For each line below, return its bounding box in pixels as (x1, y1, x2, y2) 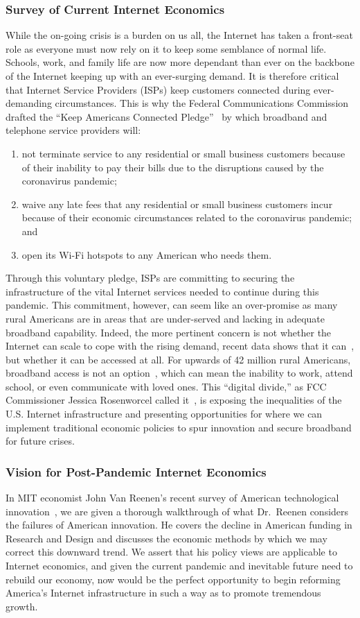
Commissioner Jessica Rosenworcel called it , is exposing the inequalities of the (6, 393, 342, 407)
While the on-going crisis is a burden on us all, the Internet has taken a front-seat (6, 28, 353, 42)
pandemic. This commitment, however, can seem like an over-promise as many (6, 298, 338, 312)
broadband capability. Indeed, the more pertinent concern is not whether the (6, 325, 332, 339)
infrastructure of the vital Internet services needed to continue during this (6, 284, 319, 298)
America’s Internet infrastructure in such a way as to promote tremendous (6, 585, 321, 600)
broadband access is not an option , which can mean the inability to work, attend (6, 366, 353, 380)
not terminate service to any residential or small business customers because (21, 146, 345, 160)
